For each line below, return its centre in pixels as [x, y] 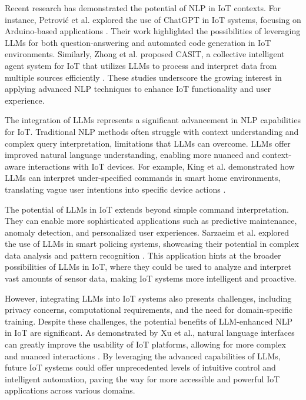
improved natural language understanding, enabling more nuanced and [132, 155]
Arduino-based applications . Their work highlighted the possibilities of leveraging [153, 31]
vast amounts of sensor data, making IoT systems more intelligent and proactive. [151, 278]
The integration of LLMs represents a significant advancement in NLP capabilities [153, 120]
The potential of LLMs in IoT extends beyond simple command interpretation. [147, 209]
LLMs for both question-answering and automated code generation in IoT [138, 42]
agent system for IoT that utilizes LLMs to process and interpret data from [141, 65]
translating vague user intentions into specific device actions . [115, 189]
